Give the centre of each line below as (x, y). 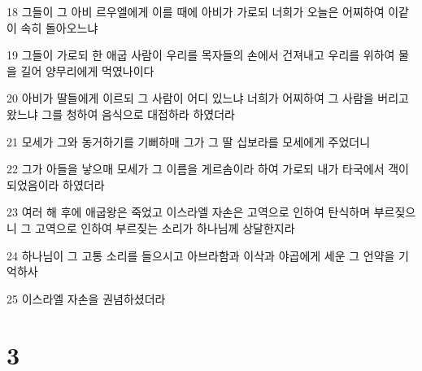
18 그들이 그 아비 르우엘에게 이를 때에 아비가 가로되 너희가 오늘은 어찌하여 (196, 11)
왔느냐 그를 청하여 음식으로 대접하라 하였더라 (121, 113)
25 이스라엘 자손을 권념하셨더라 (86, 298)
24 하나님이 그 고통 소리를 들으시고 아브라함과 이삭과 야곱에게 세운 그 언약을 (201, 255)
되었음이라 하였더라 (56, 184)
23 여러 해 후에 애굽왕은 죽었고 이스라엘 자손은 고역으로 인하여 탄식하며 (189, 212)
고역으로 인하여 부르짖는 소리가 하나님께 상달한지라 (165, 227)
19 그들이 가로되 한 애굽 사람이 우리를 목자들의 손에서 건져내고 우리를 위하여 (201, 55)
